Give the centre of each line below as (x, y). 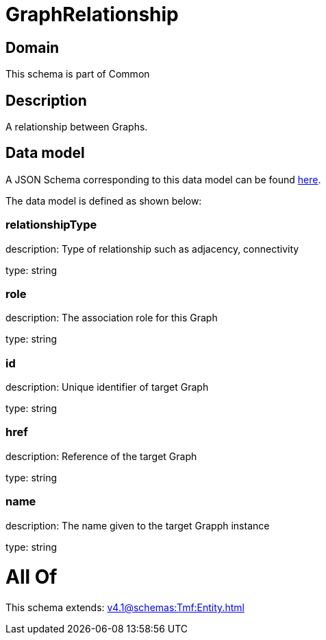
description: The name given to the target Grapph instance (138, 525)
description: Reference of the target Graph (101, 456)
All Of (32, 577)
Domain (33, 47)
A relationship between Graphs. (77, 127)
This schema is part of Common (78, 74)
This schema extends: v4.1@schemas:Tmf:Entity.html (125, 608)
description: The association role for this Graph (112, 318)
